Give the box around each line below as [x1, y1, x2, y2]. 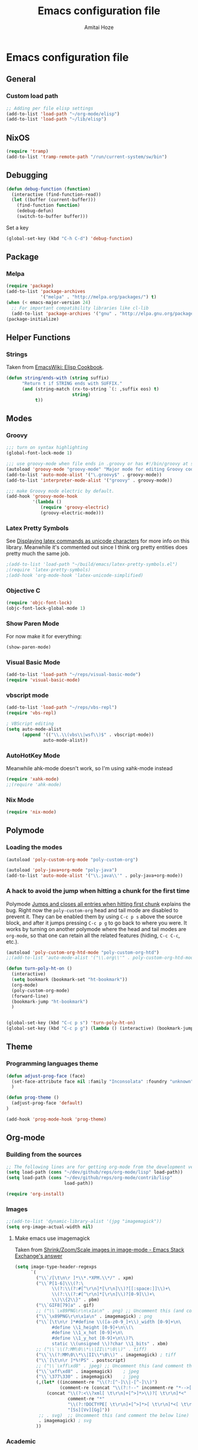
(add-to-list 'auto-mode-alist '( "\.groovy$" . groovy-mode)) [6, 472, 162, 477]
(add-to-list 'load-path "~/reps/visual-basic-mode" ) [6, 671, 141, 678]
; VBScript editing [6, 721, 54, 727]
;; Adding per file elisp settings [6, 105, 94, 111]
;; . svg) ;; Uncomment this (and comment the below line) [38, 1412, 190, 1418]
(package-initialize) [6, 316, 60, 322]
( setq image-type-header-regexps [14, 1264, 97, 1270]
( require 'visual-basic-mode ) [6, 677, 81, 683]
